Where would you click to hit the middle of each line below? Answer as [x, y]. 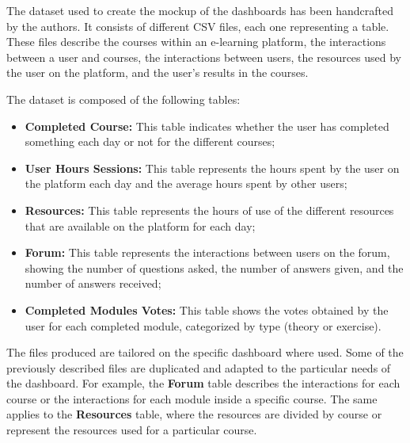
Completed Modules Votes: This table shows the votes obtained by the [207, 309]
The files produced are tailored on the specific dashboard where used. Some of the [205, 352]
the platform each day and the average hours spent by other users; [186, 183]
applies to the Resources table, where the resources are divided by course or [194, 414]
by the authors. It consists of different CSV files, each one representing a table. [198, 26]
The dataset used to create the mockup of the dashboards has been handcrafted [200, 10]
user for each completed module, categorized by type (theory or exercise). [203, 325]
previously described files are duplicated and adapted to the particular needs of [199, 367]
